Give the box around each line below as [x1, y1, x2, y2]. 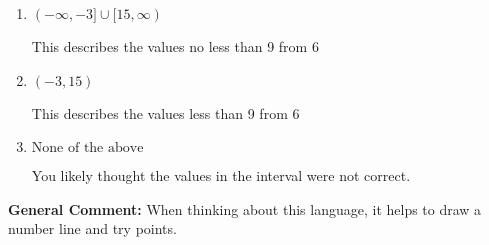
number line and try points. [8, 218, 177, 239]
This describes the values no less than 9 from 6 [31, 36, 319, 56]
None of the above [31, 141, 144, 156]
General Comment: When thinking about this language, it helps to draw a [8, 198, 482, 219]
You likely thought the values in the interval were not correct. [31, 165, 411, 186]
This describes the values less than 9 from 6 [31, 102, 300, 123]
